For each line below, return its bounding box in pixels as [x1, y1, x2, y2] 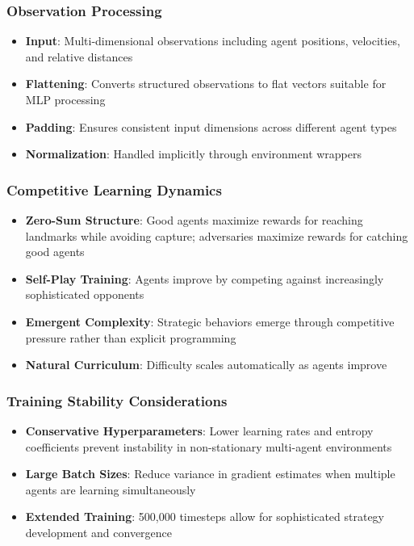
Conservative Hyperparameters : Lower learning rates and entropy [25, 422, 374, 439]
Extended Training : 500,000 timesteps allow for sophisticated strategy [25, 508, 385, 525]
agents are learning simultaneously [25, 481, 196, 498]
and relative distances [25, 48, 133, 65]
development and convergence [25, 523, 173, 540]
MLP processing [25, 91, 106, 107]
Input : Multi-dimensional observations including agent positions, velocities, [25, 32, 400, 49]
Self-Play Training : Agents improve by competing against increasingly [25, 270, 384, 287]
